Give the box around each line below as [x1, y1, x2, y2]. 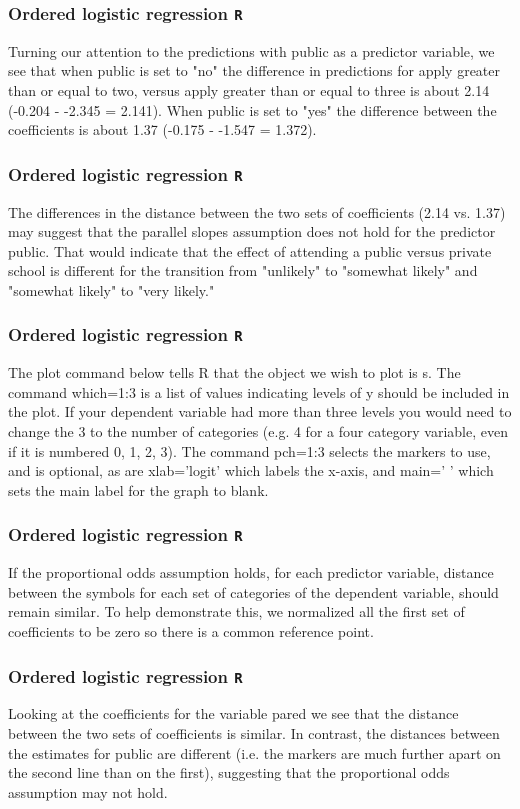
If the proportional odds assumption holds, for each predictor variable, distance [8, 562, 494, 583]
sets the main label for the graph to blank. [8, 479, 269, 500]
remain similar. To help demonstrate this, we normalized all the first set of [8, 601, 465, 622]
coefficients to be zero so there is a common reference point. [8, 621, 374, 641]
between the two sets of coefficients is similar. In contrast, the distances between [8, 722, 500, 743]
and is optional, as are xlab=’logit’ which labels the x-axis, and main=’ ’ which [8, 460, 494, 481]
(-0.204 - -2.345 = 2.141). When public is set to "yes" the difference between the [8, 99, 497, 120]
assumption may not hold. [8, 781, 168, 802]
